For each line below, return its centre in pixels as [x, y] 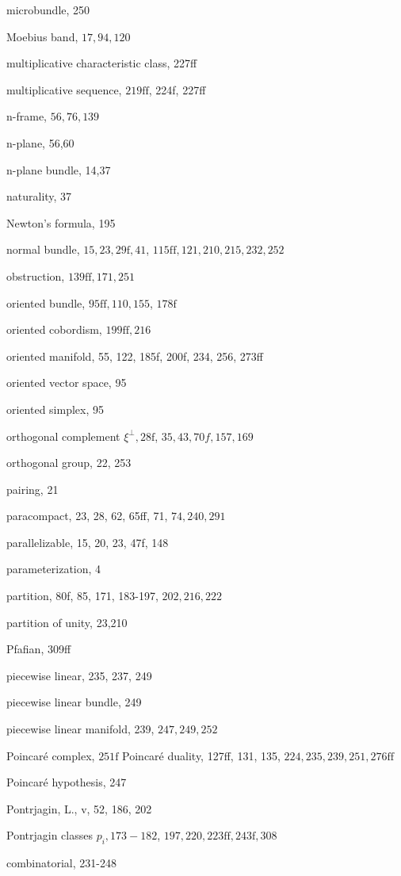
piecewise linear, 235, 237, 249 [79, 675]
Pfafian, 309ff [39, 649]
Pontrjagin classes [50, 835]
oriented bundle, [46, 302]
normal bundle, [43, 249]
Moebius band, [42, 36]
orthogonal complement [63, 436]
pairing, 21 [32, 489]
